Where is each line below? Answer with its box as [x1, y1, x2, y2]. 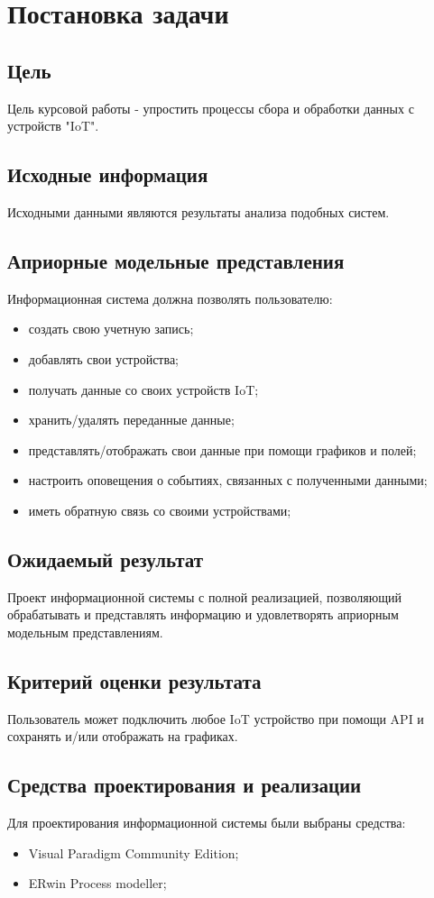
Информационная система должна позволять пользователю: [7, 289, 333, 307]
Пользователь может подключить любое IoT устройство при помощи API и [7, 709, 424, 728]
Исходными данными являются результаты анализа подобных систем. [7, 202, 390, 221]
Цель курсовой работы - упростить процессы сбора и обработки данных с [7, 98, 414, 117]
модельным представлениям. [7, 622, 163, 641]
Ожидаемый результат [7, 545, 204, 573]
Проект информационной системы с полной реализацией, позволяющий [7, 587, 402, 606]
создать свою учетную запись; [28, 319, 194, 338]
